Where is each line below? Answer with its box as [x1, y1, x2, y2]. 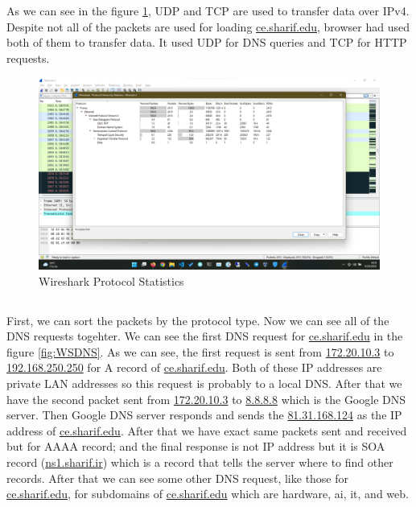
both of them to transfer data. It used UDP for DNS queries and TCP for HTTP [6, 34, 407, 51]
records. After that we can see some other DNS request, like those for [6, 469, 349, 486]
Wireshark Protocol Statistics [39, 272, 184, 289]
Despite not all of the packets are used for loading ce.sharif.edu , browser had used [6, 18, 410, 35]
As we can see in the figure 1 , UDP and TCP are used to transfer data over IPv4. [6, 2, 410, 19]
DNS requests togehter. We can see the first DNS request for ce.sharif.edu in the [6, 328, 403, 344]
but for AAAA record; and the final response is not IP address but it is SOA [6, 438, 385, 455]
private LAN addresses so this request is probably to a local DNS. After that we [6, 375, 402, 392]
